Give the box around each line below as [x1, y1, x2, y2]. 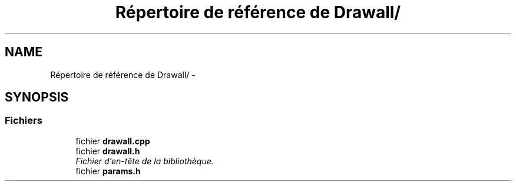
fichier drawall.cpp [75, 136, 150, 146]
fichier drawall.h [75, 146, 140, 156]
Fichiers [5, 114, 42, 127]
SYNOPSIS [5, 90, 69, 105]
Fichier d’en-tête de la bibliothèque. [75, 155, 214, 166]
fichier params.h [75, 165, 141, 176]
